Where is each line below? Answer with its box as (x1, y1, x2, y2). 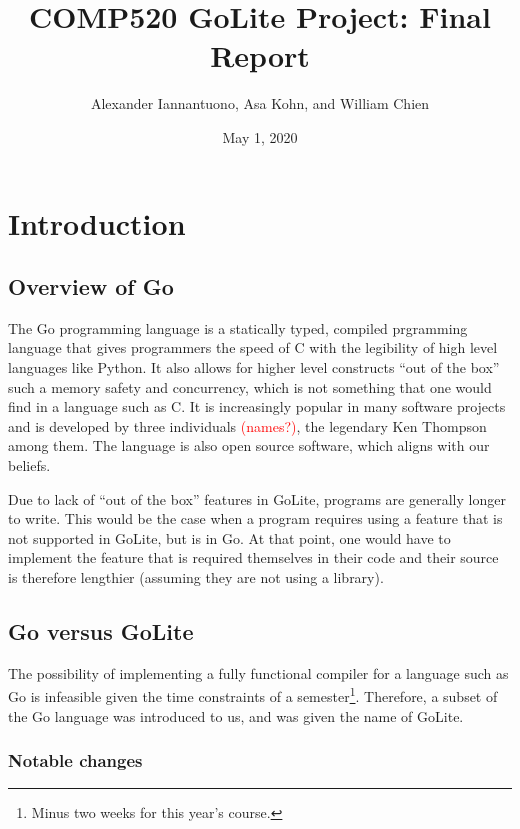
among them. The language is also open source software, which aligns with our (8, 435, 490, 456)
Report (210, 35, 310, 76)
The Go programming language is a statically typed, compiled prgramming (8, 317, 468, 338)
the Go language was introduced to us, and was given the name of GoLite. (8, 705, 464, 726)
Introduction (8, 202, 186, 243)
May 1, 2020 (222, 126, 298, 147)
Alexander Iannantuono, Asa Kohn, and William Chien (90, 93, 430, 114)
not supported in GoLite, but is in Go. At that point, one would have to (8, 527, 451, 548)
